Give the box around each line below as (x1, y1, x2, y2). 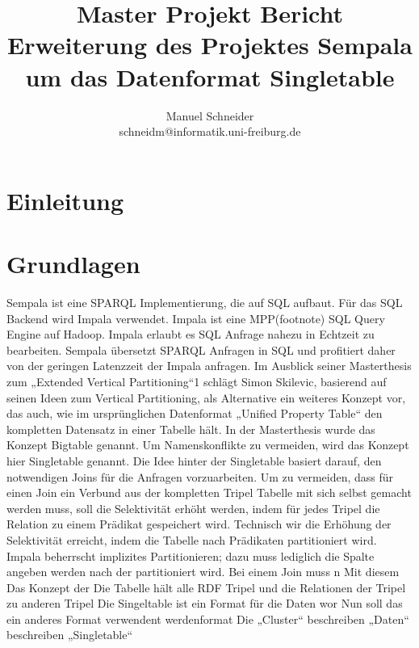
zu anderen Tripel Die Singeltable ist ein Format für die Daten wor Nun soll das (6, 595, 403, 612)
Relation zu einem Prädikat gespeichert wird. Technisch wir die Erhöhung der (6, 515, 392, 532)
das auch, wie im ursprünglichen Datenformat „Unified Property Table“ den (6, 405, 383, 422)
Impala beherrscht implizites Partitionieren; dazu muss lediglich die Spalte (6, 547, 375, 564)
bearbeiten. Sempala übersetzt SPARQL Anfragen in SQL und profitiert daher (6, 341, 396, 358)
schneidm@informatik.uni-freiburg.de (119, 123, 301, 140)
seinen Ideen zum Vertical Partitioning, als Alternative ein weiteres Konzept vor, (6, 389, 406, 406)
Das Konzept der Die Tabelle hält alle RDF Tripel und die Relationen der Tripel (6, 579, 406, 595)
